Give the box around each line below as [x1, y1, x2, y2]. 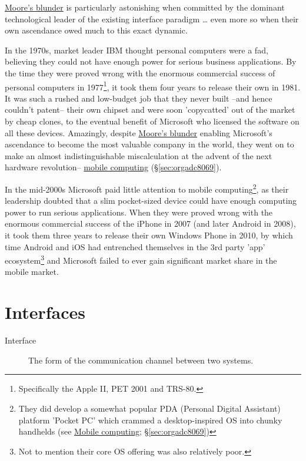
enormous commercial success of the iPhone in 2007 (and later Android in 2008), [5, 217, 296, 230]
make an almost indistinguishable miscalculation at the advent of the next [5, 149, 272, 161]
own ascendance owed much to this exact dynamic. [5, 24, 188, 36]
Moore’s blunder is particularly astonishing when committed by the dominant [5, 1, 285, 13]
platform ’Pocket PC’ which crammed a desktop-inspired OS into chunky [18, 413, 282, 426]
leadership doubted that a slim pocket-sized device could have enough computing [5, 194, 297, 207]
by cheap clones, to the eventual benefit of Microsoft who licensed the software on [5, 115, 300, 127]
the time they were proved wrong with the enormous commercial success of [5, 66, 275, 79]
